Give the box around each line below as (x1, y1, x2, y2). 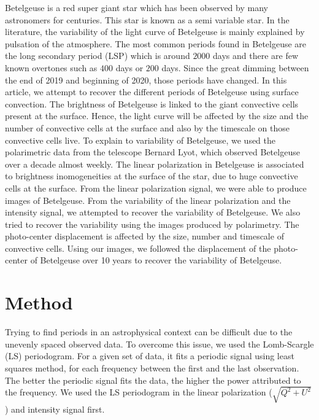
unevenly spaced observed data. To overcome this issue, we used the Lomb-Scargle (5, 337, 314, 350)
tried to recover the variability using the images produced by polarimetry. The (5, 217, 299, 230)
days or (115, 61, 144, 74)
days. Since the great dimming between (161, 61, 309, 74)
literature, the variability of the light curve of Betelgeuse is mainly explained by (5, 25, 305, 38)
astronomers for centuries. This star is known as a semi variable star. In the (5, 13, 290, 26)
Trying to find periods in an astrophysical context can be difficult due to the (5, 325, 293, 338)
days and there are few (213, 49, 299, 62)
